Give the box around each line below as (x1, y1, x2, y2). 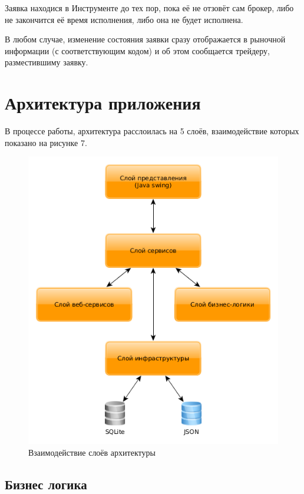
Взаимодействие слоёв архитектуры (28, 446, 156, 458)
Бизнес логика (5, 475, 87, 493)
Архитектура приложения (5, 91, 201, 115)
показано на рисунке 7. (5, 136, 87, 148)
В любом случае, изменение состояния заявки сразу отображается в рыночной (5, 33, 286, 45)
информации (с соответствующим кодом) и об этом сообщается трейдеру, (5, 44, 270, 57)
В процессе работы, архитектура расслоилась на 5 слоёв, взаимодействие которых (5, 125, 299, 137)
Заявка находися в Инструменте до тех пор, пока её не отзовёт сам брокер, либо (5, 2, 294, 14)
